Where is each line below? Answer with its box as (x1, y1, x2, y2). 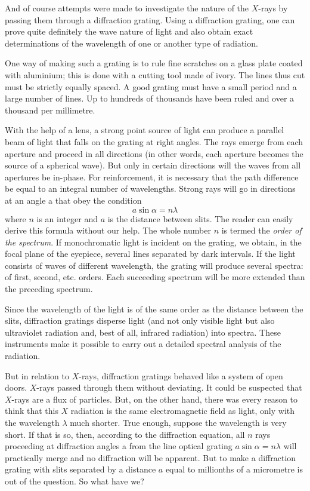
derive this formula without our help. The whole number (5, 224, 211, 237)
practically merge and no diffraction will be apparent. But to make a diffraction (5, 451, 296, 464)
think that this (5, 404, 58, 417)
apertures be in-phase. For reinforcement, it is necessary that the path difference (5, 170, 299, 183)
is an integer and (36, 212, 98, 225)
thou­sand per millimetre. (5, 103, 95, 116)
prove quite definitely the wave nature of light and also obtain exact (5, 25, 253, 38)
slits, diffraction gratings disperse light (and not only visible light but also (5, 314, 275, 327)
